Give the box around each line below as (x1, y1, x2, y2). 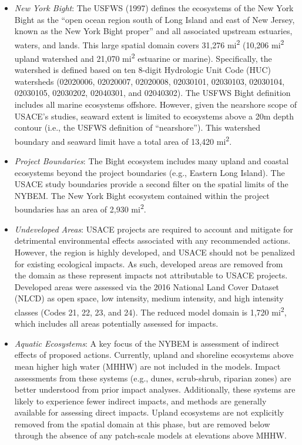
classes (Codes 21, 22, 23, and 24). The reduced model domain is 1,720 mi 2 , (14, 304, 287, 318)
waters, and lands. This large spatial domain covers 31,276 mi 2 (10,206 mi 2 (14, 36, 284, 51)
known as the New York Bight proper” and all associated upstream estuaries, (14, 25, 293, 37)
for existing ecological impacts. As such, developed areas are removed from (14, 257, 283, 270)
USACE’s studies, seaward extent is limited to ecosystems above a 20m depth (14, 109, 294, 122)
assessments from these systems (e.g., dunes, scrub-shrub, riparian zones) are (14, 371, 291, 384)
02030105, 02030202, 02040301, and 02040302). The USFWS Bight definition (14, 87, 291, 99)
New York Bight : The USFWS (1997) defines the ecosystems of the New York (14, 2, 294, 14)
